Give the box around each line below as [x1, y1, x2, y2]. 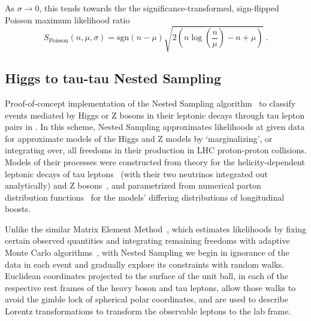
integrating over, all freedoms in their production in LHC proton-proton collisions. [5, 144, 307, 156]
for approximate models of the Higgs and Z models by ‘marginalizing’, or [5, 132, 273, 144]
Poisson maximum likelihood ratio [5, 13, 130, 26]
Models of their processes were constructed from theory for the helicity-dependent [5, 155, 305, 168]
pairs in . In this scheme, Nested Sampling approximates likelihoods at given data [5, 120, 305, 133]
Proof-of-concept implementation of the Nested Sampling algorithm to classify [5, 96, 296, 109]
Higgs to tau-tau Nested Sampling [5, 69, 222, 87]
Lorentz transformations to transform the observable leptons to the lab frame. [5, 305, 291, 317]
